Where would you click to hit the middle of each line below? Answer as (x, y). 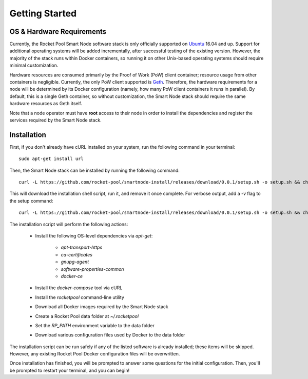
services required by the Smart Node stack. (56, 120)
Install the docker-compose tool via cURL (79, 288)
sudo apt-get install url (51, 159)
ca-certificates (76, 254)
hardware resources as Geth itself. (46, 104)
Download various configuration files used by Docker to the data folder (110, 335)
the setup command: (31, 201)
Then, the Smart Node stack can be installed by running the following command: (94, 170)
